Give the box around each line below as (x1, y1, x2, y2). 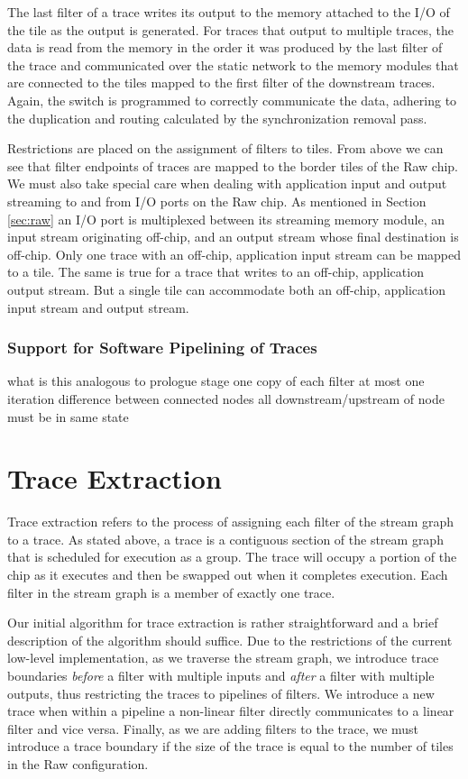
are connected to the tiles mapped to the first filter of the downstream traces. (7, 73, 436, 92)
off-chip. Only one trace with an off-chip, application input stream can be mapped (7, 244, 462, 263)
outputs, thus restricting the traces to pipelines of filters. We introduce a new (7, 683, 435, 702)
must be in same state (7, 407, 129, 426)
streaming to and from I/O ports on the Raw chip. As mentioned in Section (7, 191, 427, 210)
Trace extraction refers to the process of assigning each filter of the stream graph (7, 512, 454, 531)
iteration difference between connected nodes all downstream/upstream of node (7, 389, 445, 408)
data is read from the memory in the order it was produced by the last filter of (7, 38, 443, 57)
